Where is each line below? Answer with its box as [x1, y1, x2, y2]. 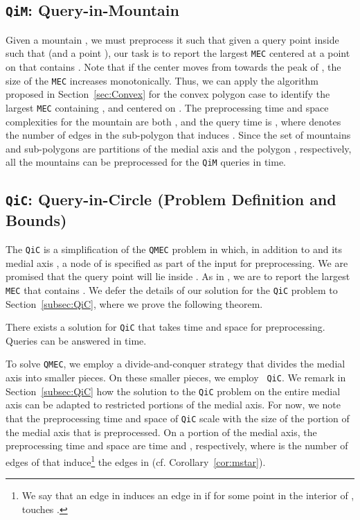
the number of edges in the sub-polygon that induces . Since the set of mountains [6, 128, 351, 142]
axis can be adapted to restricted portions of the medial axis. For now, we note [6, 397, 341, 412]
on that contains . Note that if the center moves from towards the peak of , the [6, 60, 341, 74]
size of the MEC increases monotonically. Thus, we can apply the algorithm [6, 73, 318, 87]
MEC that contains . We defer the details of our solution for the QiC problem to [6, 282, 338, 297]
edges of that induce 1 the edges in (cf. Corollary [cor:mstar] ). [6, 452, 266, 469]
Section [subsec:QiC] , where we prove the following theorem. [6, 296, 263, 311]
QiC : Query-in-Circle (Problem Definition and [6, 189, 336, 210]
